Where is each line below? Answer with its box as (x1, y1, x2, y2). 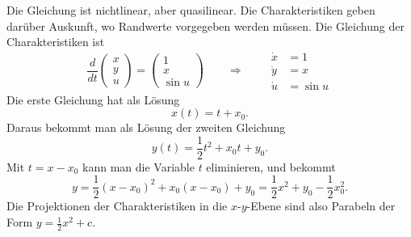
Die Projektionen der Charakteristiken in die (6, 197, 228, 214)
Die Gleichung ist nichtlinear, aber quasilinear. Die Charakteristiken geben (6, 2, 375, 18)
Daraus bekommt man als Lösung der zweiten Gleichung (6, 119, 286, 136)
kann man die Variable (82, 158, 195, 175)
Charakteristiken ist (6, 33, 105, 50)
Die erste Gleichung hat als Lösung (6, 91, 180, 108)
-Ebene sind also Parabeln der (246, 197, 396, 214)
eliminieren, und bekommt (206, 158, 336, 175)
